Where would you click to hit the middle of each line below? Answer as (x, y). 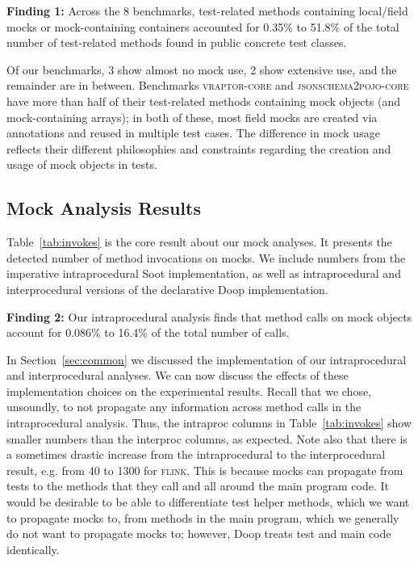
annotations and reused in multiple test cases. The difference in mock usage (193, 133)
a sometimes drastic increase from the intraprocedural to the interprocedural (196, 454)
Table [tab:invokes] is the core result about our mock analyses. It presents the (199, 242)
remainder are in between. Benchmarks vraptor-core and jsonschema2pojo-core (208, 85)
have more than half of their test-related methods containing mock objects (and (204, 101)
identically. (33, 549)
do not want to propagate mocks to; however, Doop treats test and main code (199, 534)
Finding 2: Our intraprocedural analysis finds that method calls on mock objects (209, 316)
